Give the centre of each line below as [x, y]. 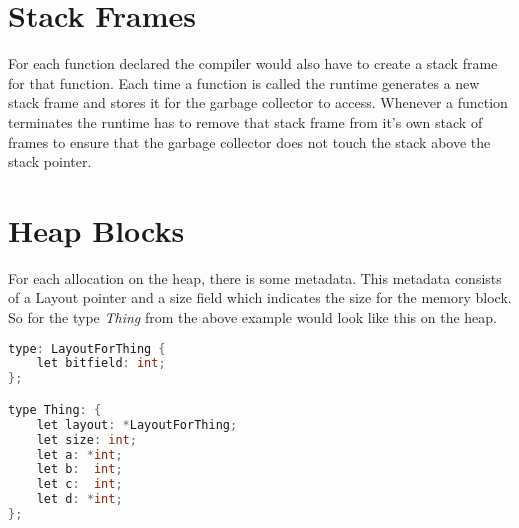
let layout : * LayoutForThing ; [137, 424]
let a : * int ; [79, 454]
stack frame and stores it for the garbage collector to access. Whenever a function [258, 102]
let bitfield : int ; [101, 363]
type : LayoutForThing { [87, 348]
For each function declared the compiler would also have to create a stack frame [253, 63]
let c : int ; [79, 484]
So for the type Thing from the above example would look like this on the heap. [253, 317]
